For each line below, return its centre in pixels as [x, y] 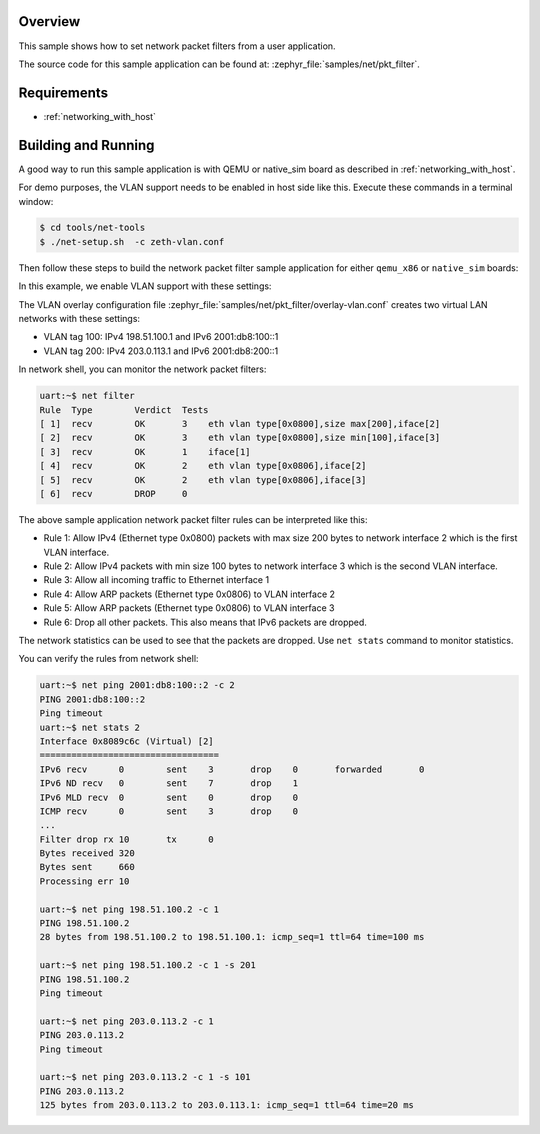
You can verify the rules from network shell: [108, 659]
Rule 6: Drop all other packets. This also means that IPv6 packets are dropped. [205, 622]
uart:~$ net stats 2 [89, 727]
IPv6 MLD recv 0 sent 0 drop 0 [169, 797]
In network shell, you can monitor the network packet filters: [142, 369]
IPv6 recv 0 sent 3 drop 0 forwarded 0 [232, 769]
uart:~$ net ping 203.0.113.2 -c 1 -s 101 [145, 1077]
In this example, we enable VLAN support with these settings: [145, 286]
